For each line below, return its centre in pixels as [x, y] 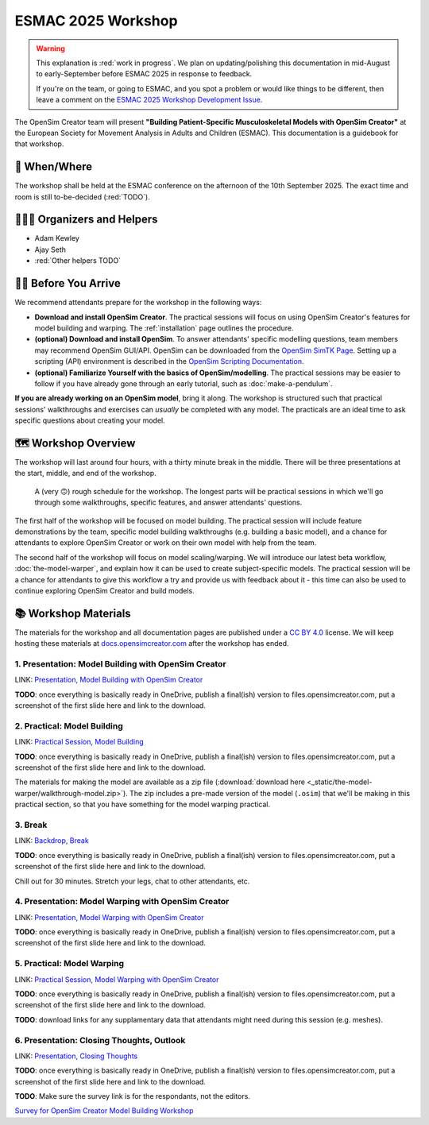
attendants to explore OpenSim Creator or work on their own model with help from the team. [166, 543]
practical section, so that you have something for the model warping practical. [142, 804]
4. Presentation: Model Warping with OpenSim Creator [122, 902]
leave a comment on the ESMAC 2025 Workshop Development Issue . [149, 100]
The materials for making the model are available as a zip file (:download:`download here [160, 782]
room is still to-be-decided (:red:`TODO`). [82, 197]
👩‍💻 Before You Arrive [68, 283]
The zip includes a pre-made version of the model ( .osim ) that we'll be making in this [270, 793]
